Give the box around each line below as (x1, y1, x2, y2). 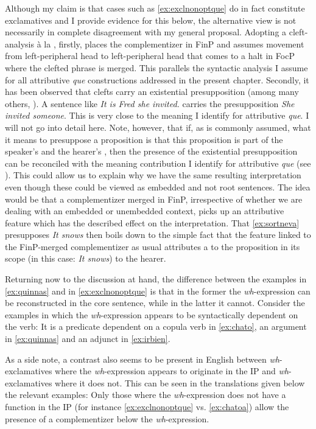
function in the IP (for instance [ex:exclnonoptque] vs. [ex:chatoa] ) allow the (5, 400, 289, 413)
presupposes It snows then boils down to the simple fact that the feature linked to (5, 228, 311, 241)
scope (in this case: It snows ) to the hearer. (5, 252, 166, 265)
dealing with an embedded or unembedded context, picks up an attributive (5, 204, 284, 217)
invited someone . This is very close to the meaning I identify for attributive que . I (5, 109, 309, 122)
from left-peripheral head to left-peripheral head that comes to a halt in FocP (5, 49, 295, 62)
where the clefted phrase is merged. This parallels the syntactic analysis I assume (5, 61, 308, 74)
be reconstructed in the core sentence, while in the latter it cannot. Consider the (5, 296, 305, 309)
